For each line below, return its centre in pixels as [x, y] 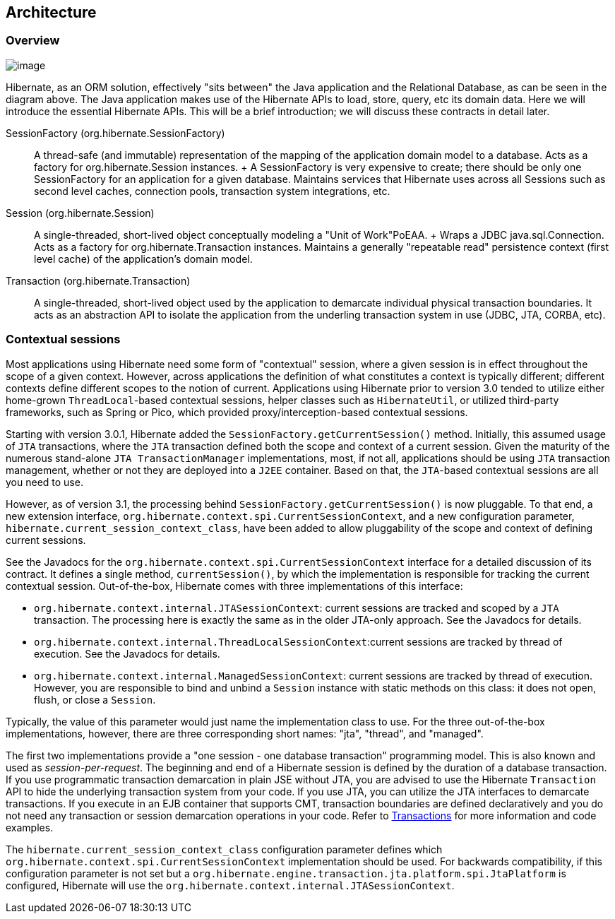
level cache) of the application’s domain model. [143, 259]
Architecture [51, 12]
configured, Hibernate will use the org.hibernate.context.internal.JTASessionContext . [230, 885]
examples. [30, 827]
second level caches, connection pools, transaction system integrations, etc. [212, 191]
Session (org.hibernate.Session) [80, 213]
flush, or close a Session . [95, 699]
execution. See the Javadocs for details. [127, 653]
